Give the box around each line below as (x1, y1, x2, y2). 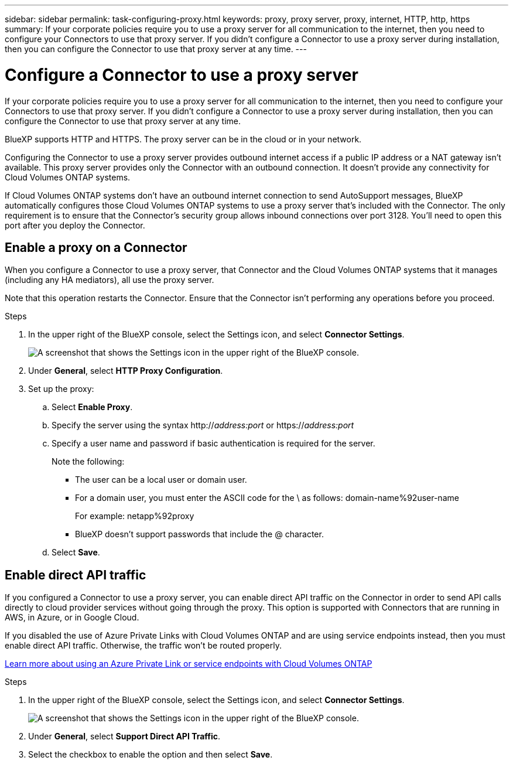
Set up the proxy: (28, 384, 94, 394)
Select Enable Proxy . (52, 402, 133, 412)
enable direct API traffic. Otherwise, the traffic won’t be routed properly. (5, 640, 282, 651)
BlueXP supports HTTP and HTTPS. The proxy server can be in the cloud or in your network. (5, 134, 362, 144)
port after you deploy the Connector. (5, 220, 145, 230)
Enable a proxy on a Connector (5, 240, 187, 255)
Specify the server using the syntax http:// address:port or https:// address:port (52, 420, 354, 431)
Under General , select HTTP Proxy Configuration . (28, 366, 223, 376)
